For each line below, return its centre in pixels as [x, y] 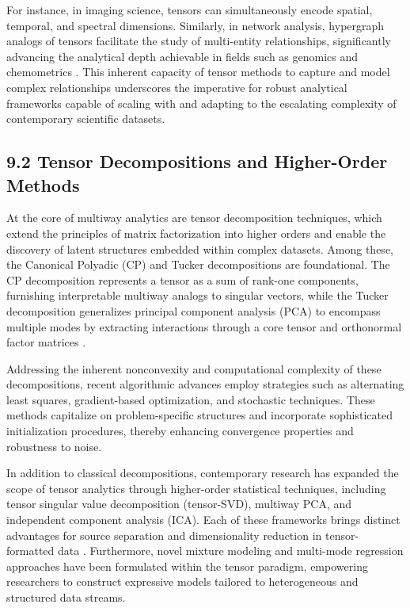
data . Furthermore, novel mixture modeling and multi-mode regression [230, 551]
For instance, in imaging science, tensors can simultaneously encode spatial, [190, 10]
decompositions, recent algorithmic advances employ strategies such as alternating [205, 384]
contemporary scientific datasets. [86, 119]
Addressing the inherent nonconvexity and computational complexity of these [194, 368]
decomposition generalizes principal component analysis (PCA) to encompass [194, 310]
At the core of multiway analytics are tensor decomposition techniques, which [194, 218]
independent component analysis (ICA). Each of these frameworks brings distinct [203, 520]
